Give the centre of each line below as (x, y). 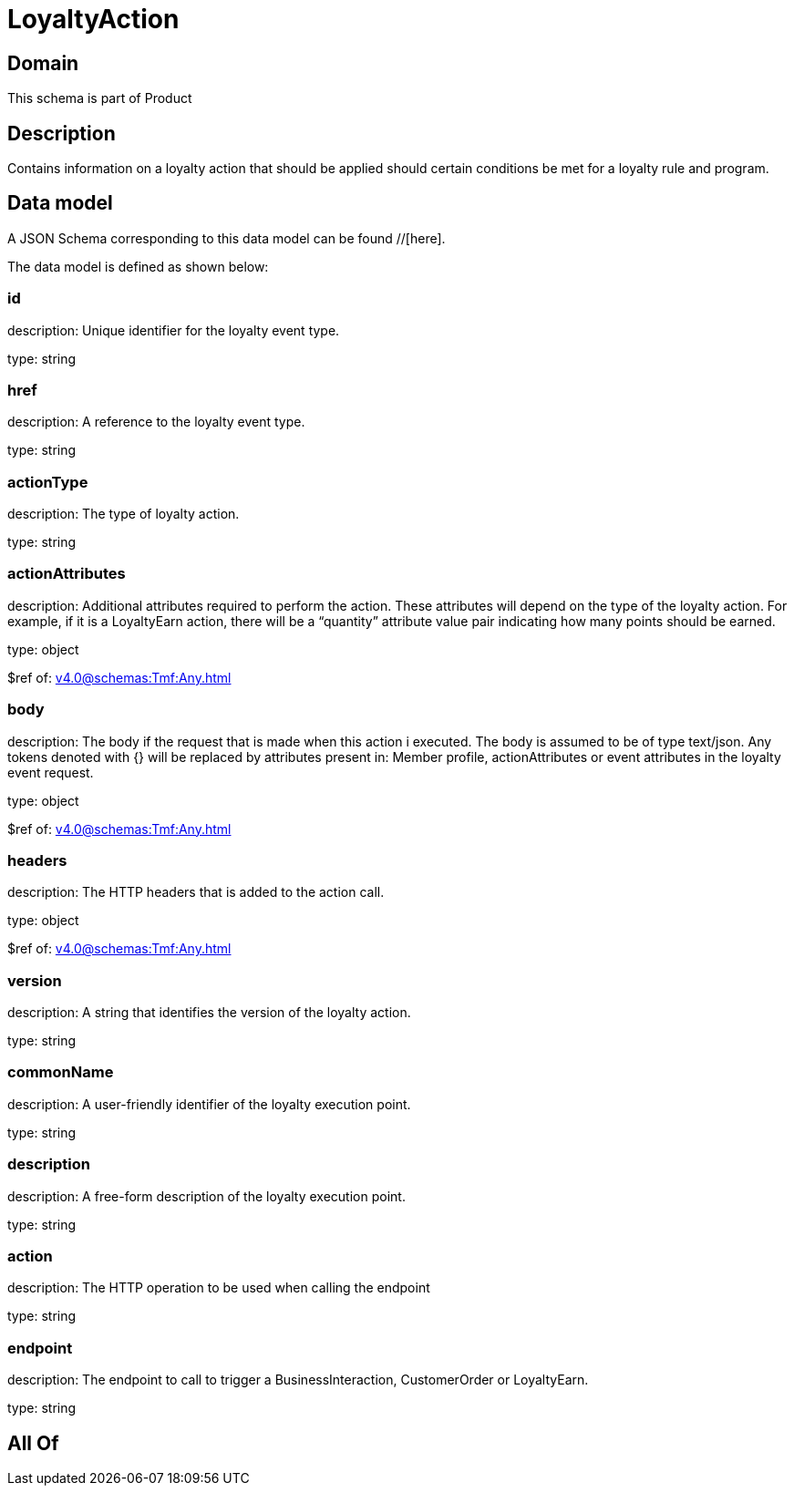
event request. (51, 772)
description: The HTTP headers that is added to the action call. (196, 892)
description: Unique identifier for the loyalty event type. (174, 330)
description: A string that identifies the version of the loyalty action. (209, 1013)
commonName (61, 1072)
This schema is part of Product (100, 98)
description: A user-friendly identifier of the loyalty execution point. (209, 1104)
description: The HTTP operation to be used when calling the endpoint (219, 1288)
